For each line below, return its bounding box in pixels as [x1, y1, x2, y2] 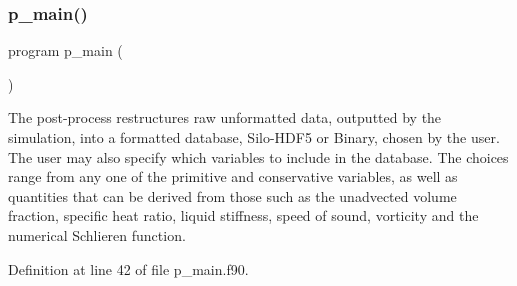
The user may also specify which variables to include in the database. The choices [8, 146, 509, 167]
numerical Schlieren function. [8, 224, 186, 245]
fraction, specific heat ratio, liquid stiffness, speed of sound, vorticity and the [8, 205, 479, 226]
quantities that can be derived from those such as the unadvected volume [8, 185, 457, 206]
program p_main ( [8, 40, 123, 61]
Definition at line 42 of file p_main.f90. [8, 258, 249, 279]
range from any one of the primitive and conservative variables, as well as [8, 166, 458, 187]
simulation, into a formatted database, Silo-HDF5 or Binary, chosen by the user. [8, 127, 500, 147]
